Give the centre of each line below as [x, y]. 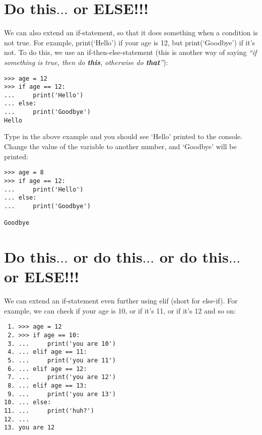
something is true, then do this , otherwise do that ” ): [86, 62]
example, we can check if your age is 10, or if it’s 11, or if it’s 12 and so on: [120, 310]
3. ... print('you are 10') [62, 344]
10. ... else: [28, 402]
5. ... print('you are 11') [62, 360]
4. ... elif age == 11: [47, 352]
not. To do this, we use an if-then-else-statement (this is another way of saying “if [130, 52]
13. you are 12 [29, 428]
